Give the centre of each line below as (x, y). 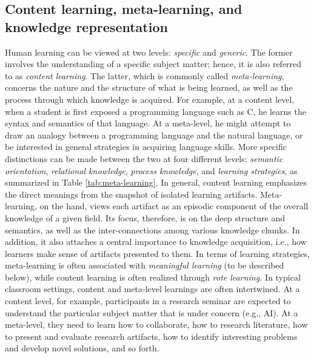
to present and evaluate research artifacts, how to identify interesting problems (151, 336)
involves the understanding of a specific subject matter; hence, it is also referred (153, 64)
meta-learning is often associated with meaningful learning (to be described (145, 265)
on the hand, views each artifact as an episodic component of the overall (174, 206)
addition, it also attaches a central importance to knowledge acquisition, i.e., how (156, 242)
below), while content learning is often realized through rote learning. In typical (153, 277)
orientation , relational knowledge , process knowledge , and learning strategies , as (151, 170)
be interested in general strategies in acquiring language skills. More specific (146, 147)
